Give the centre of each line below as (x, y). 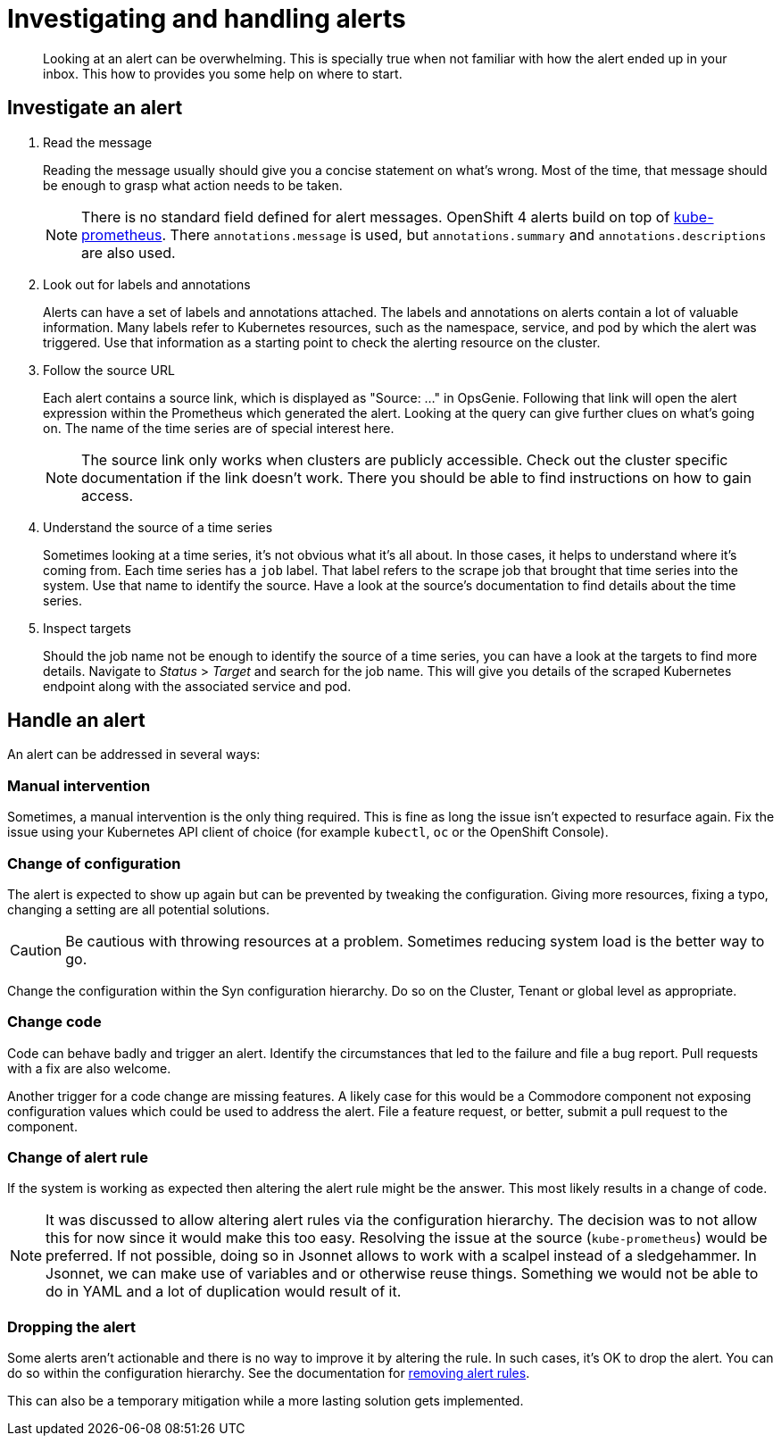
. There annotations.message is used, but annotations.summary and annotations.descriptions (464, 234)
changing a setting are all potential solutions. (138, 909)
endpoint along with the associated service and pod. (197, 686)
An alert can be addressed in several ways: (134, 755)
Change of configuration (94, 863)
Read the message (98, 142)
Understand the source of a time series (158, 527)
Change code (54, 1022)
